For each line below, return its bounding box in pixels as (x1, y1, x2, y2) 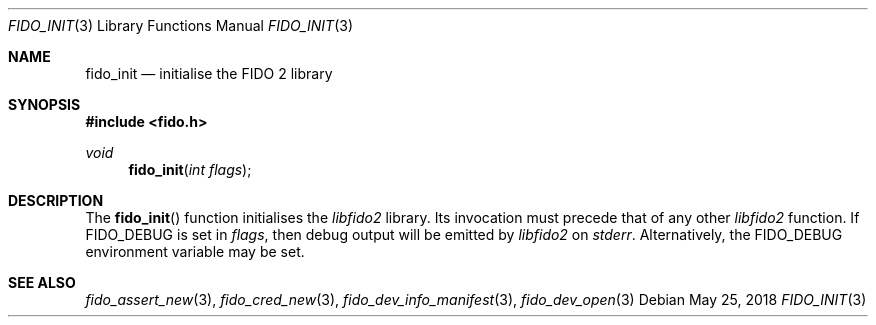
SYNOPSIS (8, 96, 81, 113)
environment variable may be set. (85, 243, 305, 260)
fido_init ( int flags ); (128, 161, 252, 178)
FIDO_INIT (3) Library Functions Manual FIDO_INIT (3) (8, 17, 354, 34)
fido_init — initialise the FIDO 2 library (85, 65, 333, 82)
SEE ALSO (8, 274, 76, 291)
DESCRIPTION (8, 192, 104, 209)
